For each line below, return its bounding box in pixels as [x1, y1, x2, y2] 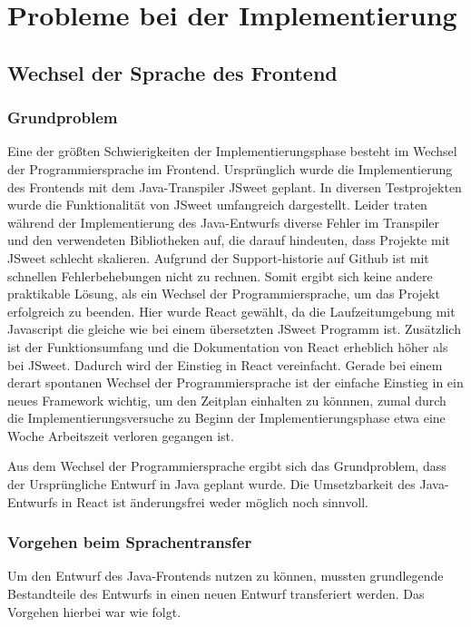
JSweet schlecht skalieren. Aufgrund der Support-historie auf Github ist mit [7, 248, 429, 267]
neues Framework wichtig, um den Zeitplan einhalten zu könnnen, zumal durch [7, 390, 446, 409]
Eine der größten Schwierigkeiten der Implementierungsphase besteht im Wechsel [7, 142, 457, 161]
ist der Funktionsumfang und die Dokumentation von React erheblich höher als [7, 337, 448, 356]
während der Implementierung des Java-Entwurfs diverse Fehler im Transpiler [7, 212, 440, 231]
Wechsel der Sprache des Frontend [7, 58, 338, 86]
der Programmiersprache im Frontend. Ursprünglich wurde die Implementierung [7, 159, 453, 178]
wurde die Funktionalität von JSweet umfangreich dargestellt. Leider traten [7, 195, 427, 214]
